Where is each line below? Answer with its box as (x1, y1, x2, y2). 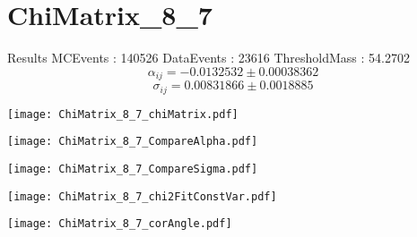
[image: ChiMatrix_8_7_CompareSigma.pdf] (7, 162, 258, 175)
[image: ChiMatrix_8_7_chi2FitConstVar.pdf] (7, 190, 277, 203)
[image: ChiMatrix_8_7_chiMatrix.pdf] (7, 107, 239, 121)
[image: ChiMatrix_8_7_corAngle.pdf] (7, 217, 232, 231)
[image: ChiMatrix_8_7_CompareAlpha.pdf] (7, 135, 258, 148)
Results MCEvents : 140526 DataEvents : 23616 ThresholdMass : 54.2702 (7, 48, 410, 67)
